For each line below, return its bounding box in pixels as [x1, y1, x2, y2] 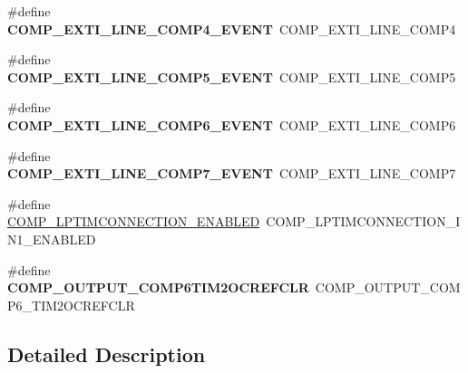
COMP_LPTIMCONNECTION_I [266, 212, 461, 231]
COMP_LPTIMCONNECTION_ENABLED [7, 212, 260, 231]
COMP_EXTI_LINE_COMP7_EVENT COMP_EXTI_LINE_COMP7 [7, 164, 456, 183]
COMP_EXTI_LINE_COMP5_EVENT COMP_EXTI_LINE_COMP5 [7, 67, 456, 86]
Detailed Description [7, 340, 206, 368]
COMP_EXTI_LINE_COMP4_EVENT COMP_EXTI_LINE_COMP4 [7, 19, 456, 38]
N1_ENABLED [7, 229, 96, 248]
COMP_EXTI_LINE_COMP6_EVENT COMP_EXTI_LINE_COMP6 [7, 115, 456, 134]
